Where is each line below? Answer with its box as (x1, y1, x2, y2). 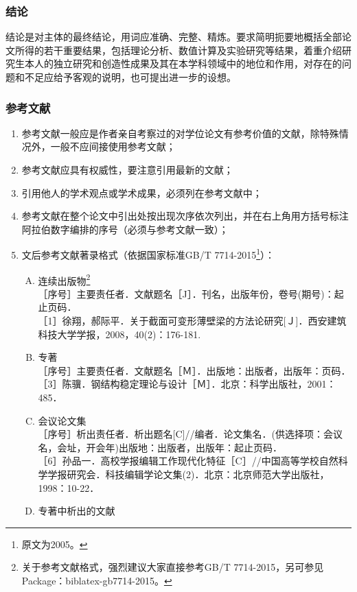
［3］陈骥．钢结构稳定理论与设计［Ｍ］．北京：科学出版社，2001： (38, 377, 336, 391)
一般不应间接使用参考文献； (50, 139, 176, 154)
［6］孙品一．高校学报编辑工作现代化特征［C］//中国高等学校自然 (38, 453, 338, 468)
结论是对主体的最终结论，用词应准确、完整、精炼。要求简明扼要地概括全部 (5, 29, 342, 44)
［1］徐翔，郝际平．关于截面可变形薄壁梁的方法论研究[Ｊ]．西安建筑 (38, 313, 347, 328)
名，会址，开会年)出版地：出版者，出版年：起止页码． (38, 440, 283, 454)
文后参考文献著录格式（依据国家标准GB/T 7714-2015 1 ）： (21, 246, 275, 262)
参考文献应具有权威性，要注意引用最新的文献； (21, 163, 233, 176)
